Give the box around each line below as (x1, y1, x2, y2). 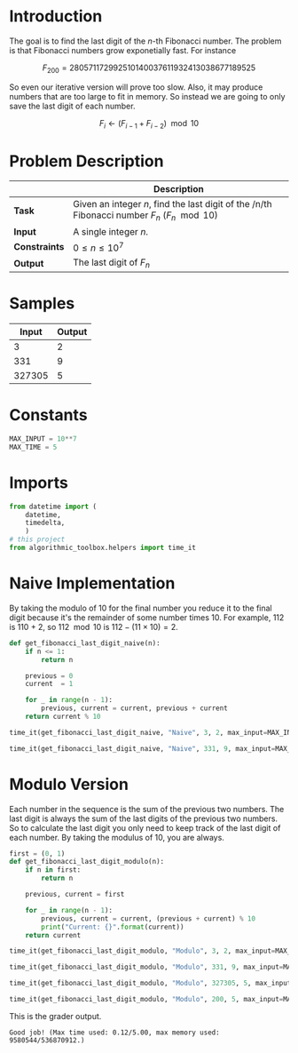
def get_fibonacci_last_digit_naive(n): (9, 638, 161, 648)
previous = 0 (25, 671, 74, 681)
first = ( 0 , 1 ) (9, 849, 66, 858)
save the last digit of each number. (9, 100, 136, 111)
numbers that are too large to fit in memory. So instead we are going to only (9, 91, 286, 101)
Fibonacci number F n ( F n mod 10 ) (73, 209, 219, 223)
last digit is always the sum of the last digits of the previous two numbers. (9, 813, 278, 824)
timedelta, (25, 518, 66, 528)
